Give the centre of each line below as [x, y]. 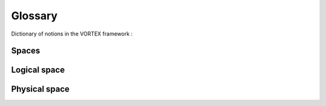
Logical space [38, 70]
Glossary [34, 16]
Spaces [26, 51]
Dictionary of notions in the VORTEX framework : [72, 34]
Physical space [40, 89]
